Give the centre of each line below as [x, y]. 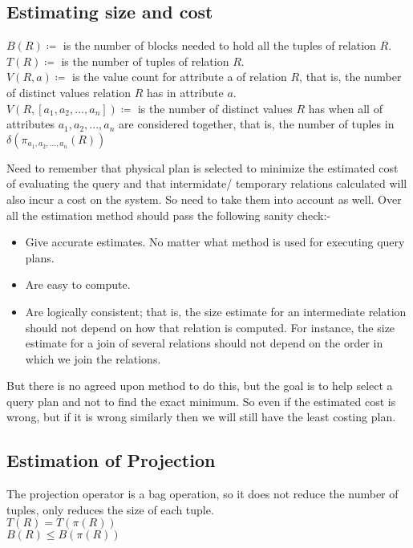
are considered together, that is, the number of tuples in [257, 124]
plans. [40, 257]
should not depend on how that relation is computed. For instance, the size [210, 327]
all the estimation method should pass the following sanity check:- [169, 215]
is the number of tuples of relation [145, 61]
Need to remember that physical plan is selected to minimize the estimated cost [202, 167]
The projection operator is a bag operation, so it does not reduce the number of [202, 494]
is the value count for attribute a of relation [180, 77]
